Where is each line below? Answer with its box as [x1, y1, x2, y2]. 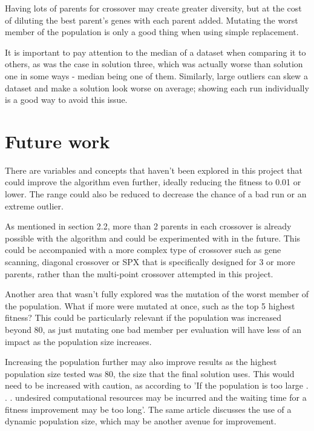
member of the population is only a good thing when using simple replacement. [5, 25, 299, 38]
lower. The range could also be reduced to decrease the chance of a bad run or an [5, 188, 307, 200]
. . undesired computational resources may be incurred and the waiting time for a [5, 390, 307, 403]
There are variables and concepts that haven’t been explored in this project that [5, 163, 303, 176]
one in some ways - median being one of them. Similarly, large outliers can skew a [5, 69, 308, 82]
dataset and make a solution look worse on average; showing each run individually [5, 81, 309, 94]
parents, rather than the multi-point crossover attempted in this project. [5, 267, 273, 280]
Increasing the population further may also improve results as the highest [5, 355, 277, 368]
